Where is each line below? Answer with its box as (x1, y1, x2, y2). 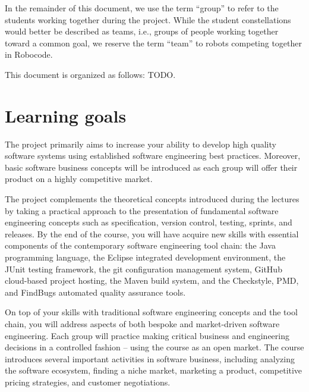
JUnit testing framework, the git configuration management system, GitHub (5, 262, 282, 275)
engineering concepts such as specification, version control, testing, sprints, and (5, 216, 292, 228)
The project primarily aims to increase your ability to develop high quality (5, 137, 276, 150)
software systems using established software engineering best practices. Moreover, (5, 149, 301, 162)
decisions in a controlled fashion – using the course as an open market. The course (5, 341, 304, 353)
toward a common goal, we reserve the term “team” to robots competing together (5, 36, 302, 49)
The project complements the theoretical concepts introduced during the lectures (5, 193, 299, 205)
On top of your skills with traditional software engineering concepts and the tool (5, 306, 298, 318)
